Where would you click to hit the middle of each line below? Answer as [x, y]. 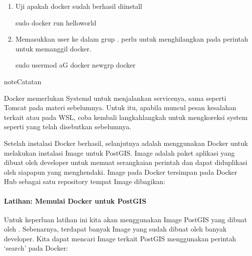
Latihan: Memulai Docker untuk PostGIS [75, 200]
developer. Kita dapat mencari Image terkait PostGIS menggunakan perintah [120, 238]
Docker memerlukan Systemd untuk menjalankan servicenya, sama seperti [115, 98]
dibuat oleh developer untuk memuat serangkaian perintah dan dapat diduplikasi [126, 162]
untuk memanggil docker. [53, 48]
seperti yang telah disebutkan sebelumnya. [68, 127]
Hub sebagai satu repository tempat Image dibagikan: [85, 181]
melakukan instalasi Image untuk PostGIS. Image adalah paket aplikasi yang [119, 152]
